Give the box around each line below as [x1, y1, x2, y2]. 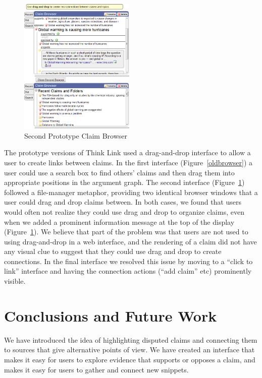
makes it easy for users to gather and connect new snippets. [4, 364, 189, 374]
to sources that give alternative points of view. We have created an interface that [4, 344, 255, 355]
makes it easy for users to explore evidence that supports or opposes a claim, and [4, 354, 255, 364]
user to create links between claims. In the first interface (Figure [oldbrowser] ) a [4, 157, 252, 167]
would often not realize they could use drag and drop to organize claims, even [4, 206, 244, 217]
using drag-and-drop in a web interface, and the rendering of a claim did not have [4, 236, 257, 246]
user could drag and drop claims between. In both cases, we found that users [4, 197, 241, 207]
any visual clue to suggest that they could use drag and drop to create [4, 246, 222, 257]
